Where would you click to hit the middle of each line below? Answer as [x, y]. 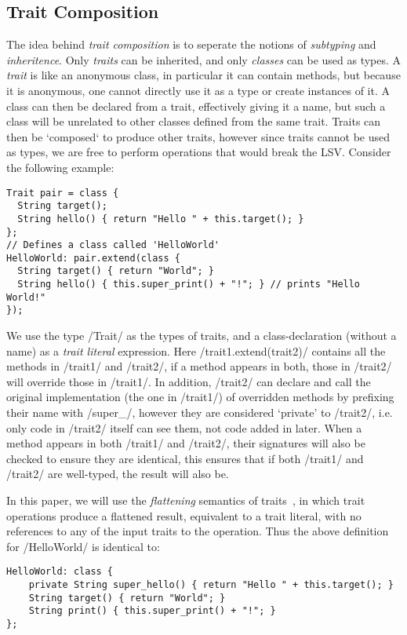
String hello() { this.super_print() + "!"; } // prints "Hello [189, 285]
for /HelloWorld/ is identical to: [83, 546]
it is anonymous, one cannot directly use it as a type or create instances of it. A [198, 90]
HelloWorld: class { [60, 572]
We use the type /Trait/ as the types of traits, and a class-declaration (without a [202, 336]
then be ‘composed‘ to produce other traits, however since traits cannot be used [198, 136]
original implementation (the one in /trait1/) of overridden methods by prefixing [200, 397]
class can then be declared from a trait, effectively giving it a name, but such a [196, 106]
